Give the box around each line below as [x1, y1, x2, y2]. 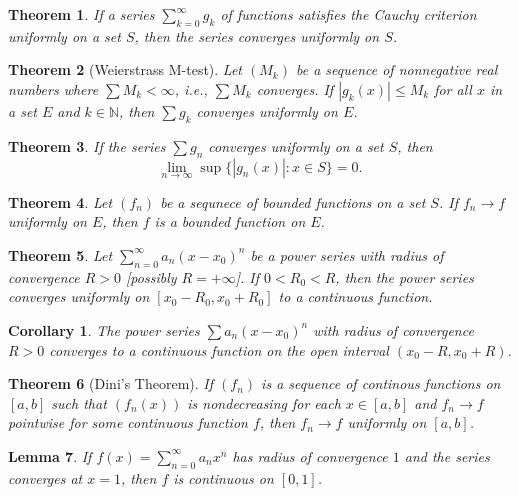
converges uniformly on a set [208, 135, 384, 156]
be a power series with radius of [250, 244, 444, 265]
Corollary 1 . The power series [8, 319, 200, 340]
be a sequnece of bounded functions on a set [160, 191, 426, 212]
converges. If [256, 78, 334, 99]
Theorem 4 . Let [8, 191, 113, 212]
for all [434, 78, 472, 99]
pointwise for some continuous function [8, 412, 248, 433]
